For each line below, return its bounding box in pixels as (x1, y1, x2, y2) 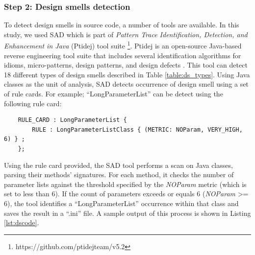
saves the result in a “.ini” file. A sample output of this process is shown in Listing (4, 208, 251, 218)
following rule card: (4, 98, 62, 108)
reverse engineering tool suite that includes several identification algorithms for (4, 50, 241, 60)
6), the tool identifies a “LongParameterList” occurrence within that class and (4, 198, 239, 208)
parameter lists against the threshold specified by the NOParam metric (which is (4, 179, 247, 189)
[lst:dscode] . (4, 217, 39, 228)
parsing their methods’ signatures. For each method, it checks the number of (4, 169, 234, 180)
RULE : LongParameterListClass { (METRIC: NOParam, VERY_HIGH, (32, 126, 243, 133)
